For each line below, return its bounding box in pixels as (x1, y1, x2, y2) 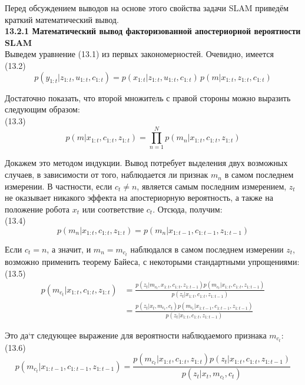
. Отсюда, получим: (152, 203, 223, 215)
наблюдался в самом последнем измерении (130, 243, 284, 255)
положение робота (5, 203, 69, 215)
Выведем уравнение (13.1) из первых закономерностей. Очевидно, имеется (5, 48, 274, 60)
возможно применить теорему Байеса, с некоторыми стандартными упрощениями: (5, 255, 300, 268)
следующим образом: (5, 103, 80, 115)
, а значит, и (47, 243, 91, 255)
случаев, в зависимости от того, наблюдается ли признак (5, 168, 208, 181)
